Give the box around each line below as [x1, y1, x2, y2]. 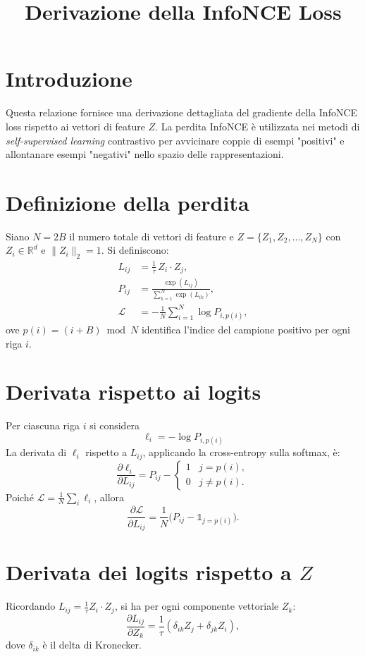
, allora [94, 489, 125, 504]
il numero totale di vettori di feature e [69, 228, 234, 243]
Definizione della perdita [6, 188, 249, 216]
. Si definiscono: [101, 242, 169, 257]
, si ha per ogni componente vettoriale [114, 598, 279, 613]
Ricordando [6, 598, 56, 613]
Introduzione [6, 64, 132, 93]
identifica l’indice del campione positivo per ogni [141, 322, 350, 337]
